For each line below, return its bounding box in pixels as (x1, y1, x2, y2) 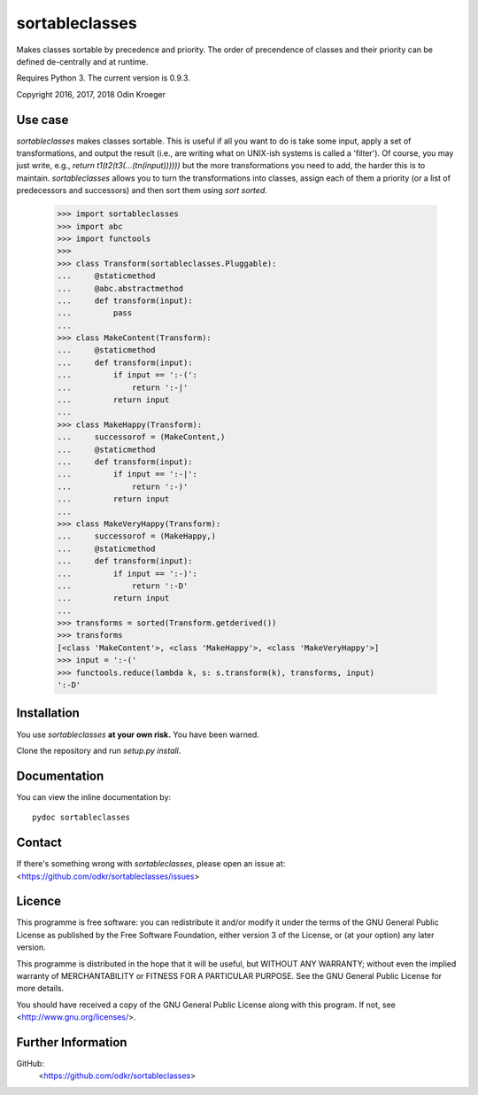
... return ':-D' (57, 580, 189, 591)
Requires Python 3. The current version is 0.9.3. (16, 73, 190, 83)
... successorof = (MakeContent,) (57, 432, 226, 442)
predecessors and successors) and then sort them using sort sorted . (16, 185, 267, 196)
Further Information (16, 1035, 127, 1050)
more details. (16, 983, 65, 994)
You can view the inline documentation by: (16, 791, 172, 802)
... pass (57, 308, 133, 318)
